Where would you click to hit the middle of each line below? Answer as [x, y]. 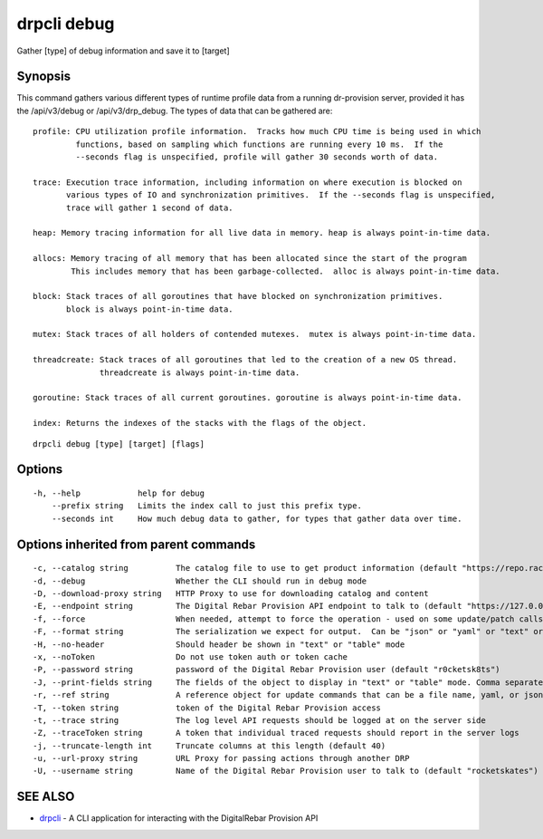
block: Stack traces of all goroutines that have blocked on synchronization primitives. [238, 296]
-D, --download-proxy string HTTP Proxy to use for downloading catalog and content [231, 593]
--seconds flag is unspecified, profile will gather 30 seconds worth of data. [257, 157]
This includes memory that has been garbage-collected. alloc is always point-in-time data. [286, 271]
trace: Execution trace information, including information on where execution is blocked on [248, 182]
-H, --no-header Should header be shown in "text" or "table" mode [219, 644]
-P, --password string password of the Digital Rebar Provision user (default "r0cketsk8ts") [267, 670]
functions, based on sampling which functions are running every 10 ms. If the [259, 144]
